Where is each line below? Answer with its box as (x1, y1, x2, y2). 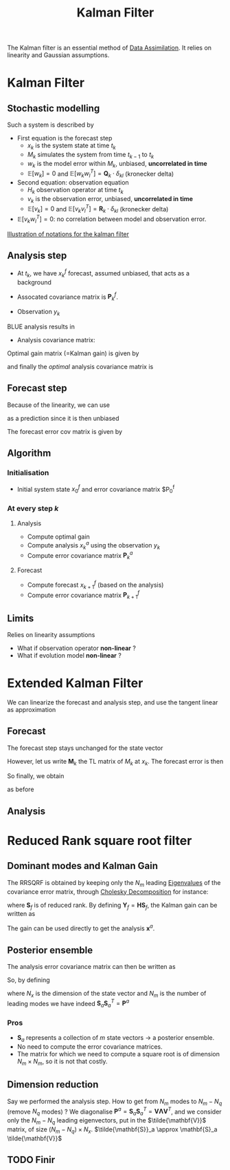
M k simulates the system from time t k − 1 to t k (27, 150, 154, 160)
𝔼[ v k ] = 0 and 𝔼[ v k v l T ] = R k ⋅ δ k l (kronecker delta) (27, 203, 169, 215)
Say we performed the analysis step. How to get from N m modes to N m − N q (7, 1097, 222, 1107)
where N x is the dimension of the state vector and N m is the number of (7, 989, 207, 999)
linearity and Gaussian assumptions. (7, 51, 110, 59)
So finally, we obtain (7, 772, 65, 780)
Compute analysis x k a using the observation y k (27, 540, 160, 551)
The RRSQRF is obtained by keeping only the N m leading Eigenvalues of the (7, 878, 221, 888)
